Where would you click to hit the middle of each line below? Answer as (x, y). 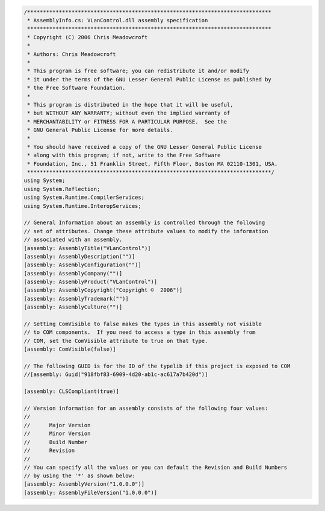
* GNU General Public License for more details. (100, 130)
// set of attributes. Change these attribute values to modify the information (146, 231)
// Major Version (57, 425)
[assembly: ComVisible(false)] (70, 349)
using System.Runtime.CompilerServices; (84, 198)
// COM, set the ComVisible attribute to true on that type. (116, 341)
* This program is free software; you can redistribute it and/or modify (138, 71)
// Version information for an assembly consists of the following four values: (146, 408)
